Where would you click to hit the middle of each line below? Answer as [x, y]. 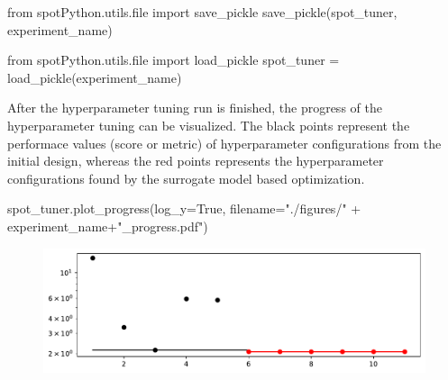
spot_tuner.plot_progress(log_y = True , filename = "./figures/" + [184, 208]
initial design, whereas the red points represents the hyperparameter [196, 161]
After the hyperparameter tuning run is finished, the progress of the [195, 108]
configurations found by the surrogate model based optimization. [186, 178]
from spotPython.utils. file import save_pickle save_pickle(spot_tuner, [202, 12]
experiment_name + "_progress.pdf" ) [108, 226]
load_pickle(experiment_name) [95, 77]
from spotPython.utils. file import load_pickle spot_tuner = [174, 60]
